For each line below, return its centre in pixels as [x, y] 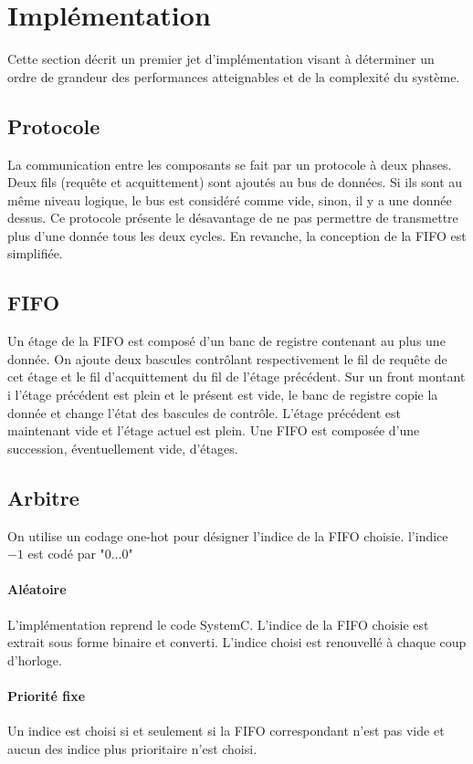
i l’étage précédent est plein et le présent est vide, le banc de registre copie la [223, 395]
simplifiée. [35, 253]
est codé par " [66, 554]
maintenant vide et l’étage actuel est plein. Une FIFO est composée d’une [214, 430]
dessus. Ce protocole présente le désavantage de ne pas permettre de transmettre [233, 218]
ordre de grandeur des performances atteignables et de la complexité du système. [234, 76]
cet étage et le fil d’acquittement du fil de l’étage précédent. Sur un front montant [236, 377]
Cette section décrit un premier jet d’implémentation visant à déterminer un [221, 59]
